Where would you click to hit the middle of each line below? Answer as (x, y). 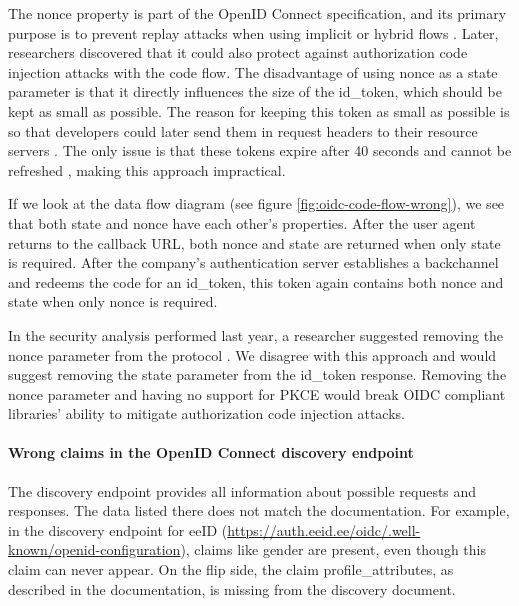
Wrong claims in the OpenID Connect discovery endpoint (211, 452)
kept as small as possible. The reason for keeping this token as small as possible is (259, 110)
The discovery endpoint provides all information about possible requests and (242, 490)
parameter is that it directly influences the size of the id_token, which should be (255, 91)
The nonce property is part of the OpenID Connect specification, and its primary (257, 13)
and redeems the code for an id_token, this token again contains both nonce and (256, 281)
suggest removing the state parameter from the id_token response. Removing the (257, 374)
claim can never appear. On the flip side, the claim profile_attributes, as (231, 569)
